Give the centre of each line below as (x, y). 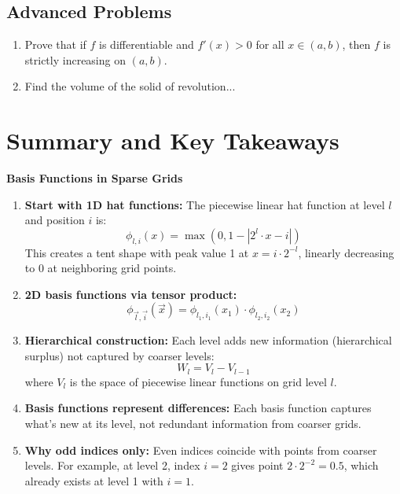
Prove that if (55, 44)
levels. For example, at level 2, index (112, 465)
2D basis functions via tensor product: (131, 294)
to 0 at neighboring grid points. (101, 268)
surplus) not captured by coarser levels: (119, 355)
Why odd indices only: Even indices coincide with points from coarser (201, 450)
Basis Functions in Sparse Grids (95, 178)
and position (55, 220)
